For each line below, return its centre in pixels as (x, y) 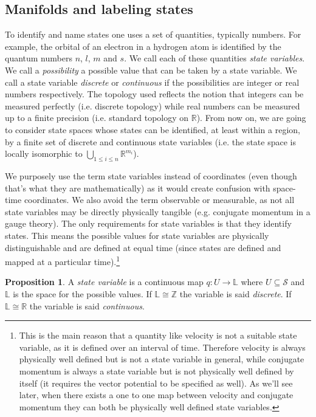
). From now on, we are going (251, 118)
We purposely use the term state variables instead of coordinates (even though (151, 175)
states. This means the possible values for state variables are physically (137, 235)
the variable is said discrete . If (235, 293)
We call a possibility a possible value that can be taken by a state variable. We (151, 70)
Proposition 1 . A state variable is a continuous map (104, 282)
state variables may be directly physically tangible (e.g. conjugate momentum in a (158, 211)
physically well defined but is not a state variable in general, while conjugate (162, 359)
